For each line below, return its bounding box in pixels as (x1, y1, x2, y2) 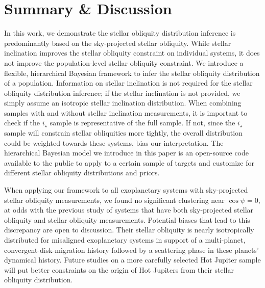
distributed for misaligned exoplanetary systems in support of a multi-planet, (4, 234, 246, 245)
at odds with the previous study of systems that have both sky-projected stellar (4, 204, 254, 215)
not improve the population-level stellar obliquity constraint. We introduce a (4, 57, 244, 68)
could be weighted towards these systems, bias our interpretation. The (4, 137, 224, 148)
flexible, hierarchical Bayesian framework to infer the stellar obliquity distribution (4, 67, 260, 78)
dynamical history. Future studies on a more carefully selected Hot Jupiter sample (4, 254, 261, 265)
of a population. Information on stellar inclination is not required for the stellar (4, 77, 253, 88)
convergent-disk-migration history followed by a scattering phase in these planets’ (4, 244, 259, 255)
